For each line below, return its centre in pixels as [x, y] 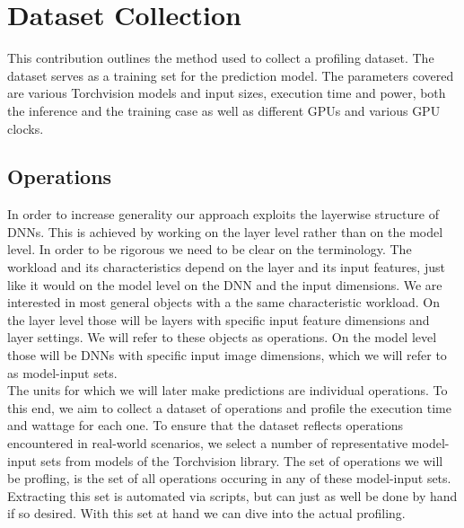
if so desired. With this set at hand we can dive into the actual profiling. [206, 513]
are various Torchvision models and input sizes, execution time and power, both [227, 93]
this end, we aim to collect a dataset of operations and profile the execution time [229, 407]
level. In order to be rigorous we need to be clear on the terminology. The [210, 249]
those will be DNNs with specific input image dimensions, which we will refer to [227, 355]
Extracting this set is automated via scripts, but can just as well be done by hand [232, 495]
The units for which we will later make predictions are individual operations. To [228, 390]
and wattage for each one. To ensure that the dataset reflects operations [206, 425]
